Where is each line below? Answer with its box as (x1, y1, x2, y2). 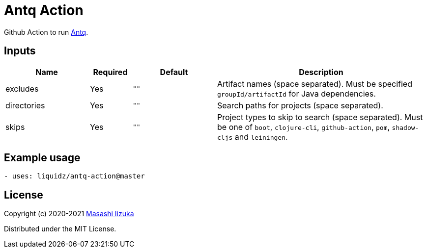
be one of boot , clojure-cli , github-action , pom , (217, 122, 390, 132)
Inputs (4, 45, 36, 57)
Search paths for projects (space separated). (217, 100, 383, 110)
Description (299, 67, 343, 77)
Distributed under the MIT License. (4, 225, 116, 233)
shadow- (392, 124, 419, 131)
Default (160, 67, 188, 77)
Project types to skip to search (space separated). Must (217, 112, 423, 122)
